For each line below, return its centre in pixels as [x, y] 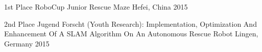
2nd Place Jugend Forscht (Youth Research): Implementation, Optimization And [130, 23]
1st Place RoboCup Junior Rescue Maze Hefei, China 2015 [96, 7]
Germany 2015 [27, 43]
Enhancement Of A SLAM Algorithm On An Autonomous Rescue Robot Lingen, [131, 34]
